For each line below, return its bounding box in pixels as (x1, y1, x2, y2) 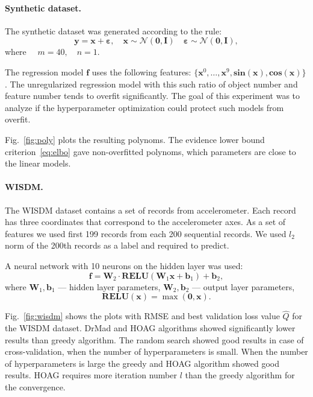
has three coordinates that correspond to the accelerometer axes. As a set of (5, 215, 286, 228)
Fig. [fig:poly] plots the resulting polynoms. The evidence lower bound (5, 133, 265, 145)
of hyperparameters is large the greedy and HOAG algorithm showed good (5, 357, 279, 369)
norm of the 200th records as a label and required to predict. (5, 239, 229, 252)
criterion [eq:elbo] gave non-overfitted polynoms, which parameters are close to (5, 145, 296, 157)
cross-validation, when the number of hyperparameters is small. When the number (5, 345, 308, 358)
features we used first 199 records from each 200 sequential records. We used (5, 227, 287, 240)
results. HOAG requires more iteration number (5, 369, 178, 381)
